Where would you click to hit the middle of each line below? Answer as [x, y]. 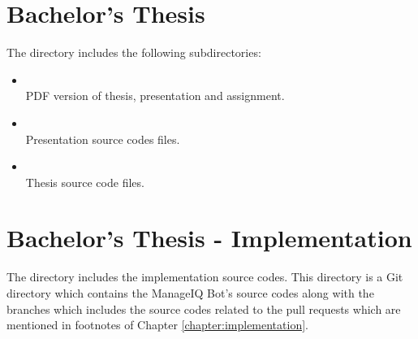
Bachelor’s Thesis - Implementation [209, 238]
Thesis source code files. [85, 182]
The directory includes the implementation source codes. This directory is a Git [205, 277]
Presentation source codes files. [103, 139]
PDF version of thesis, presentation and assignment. [155, 96]
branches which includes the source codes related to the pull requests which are [204, 309]
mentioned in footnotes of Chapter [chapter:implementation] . [157, 325]
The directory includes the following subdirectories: [134, 52]
